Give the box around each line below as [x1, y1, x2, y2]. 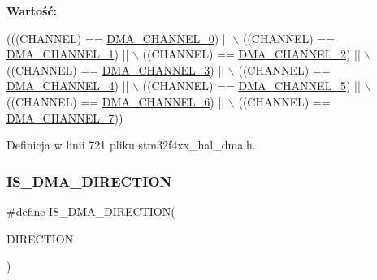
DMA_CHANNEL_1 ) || [6, 45, 129, 62]
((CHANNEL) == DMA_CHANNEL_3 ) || [6, 61, 225, 78]
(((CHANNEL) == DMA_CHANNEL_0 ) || [6, 29, 229, 46]
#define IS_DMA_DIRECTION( [6, 202, 175, 219]
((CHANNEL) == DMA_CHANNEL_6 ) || [6, 93, 225, 110]
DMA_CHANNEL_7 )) [6, 109, 123, 126]
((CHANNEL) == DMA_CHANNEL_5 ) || [142, 77, 361, 94]
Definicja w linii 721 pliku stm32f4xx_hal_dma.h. [6, 136, 256, 153]
